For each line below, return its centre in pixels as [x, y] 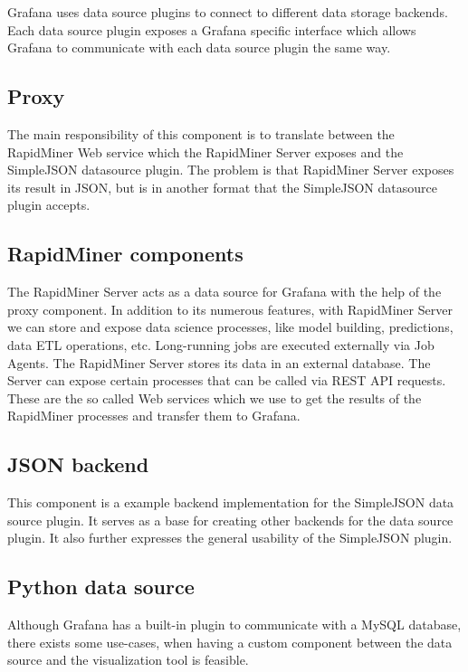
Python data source [101, 587]
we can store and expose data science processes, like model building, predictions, [230, 327]
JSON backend [78, 464]
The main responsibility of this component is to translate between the [201, 133]
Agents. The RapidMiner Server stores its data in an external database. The [219, 362]
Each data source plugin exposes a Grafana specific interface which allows [212, 29]
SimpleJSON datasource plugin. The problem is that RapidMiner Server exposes [231, 170]
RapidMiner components [125, 254]
